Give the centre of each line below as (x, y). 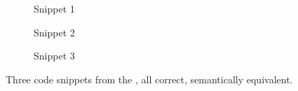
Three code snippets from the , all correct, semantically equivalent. (149, 79)
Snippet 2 (54, 32)
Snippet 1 (54, 8)
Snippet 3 (54, 56)
